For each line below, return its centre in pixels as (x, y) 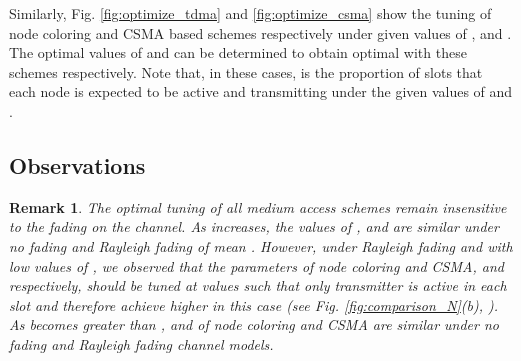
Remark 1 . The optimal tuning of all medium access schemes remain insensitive (258, 206)
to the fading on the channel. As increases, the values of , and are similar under (254, 226)
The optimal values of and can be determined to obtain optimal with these (238, 52)
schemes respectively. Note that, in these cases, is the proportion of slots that (246, 71)
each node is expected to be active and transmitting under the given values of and (261, 91)
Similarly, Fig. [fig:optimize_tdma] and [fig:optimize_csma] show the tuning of (250, 13)
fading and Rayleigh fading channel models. (141, 343)
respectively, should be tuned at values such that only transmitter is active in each (258, 285)
